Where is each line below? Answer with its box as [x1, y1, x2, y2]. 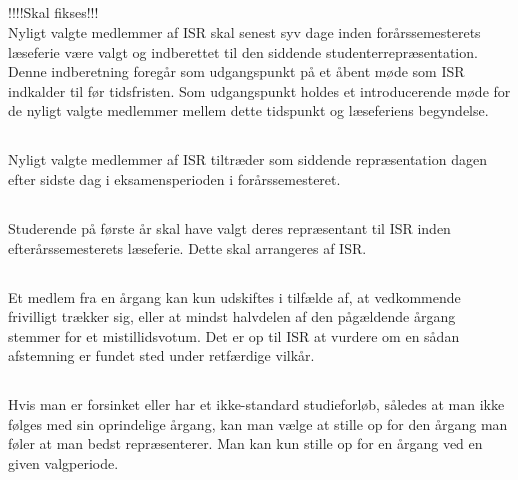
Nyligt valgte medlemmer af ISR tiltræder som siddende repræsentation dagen [8, 149, 487, 170]
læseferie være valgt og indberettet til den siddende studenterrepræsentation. [8, 41, 478, 62]
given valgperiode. [8, 453, 119, 474]
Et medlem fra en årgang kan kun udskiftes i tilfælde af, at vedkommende [8, 286, 461, 307]
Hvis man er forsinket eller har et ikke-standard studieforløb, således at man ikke [8, 394, 505, 415]
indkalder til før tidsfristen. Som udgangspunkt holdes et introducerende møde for [8, 80, 511, 101]
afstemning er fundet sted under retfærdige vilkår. [8, 345, 315, 366]
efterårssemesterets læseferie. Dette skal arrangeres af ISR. [8, 237, 367, 258]
